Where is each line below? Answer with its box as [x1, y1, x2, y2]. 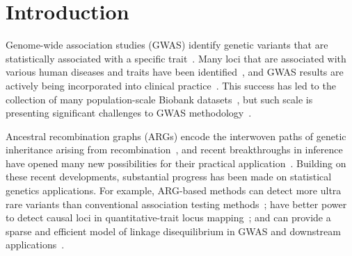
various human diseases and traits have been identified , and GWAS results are [6, 65, 344, 79]
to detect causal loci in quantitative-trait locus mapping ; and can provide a [6, 210, 331, 225]
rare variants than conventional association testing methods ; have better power [6, 196, 347, 211]
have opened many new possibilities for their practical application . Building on [6, 155, 346, 170]
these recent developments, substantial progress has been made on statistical [6, 169, 332, 184]
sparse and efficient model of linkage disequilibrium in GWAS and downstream [6, 223, 341, 238]
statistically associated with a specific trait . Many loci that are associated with [6, 51, 346, 65]
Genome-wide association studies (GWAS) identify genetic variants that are [6, 37, 328, 52]
